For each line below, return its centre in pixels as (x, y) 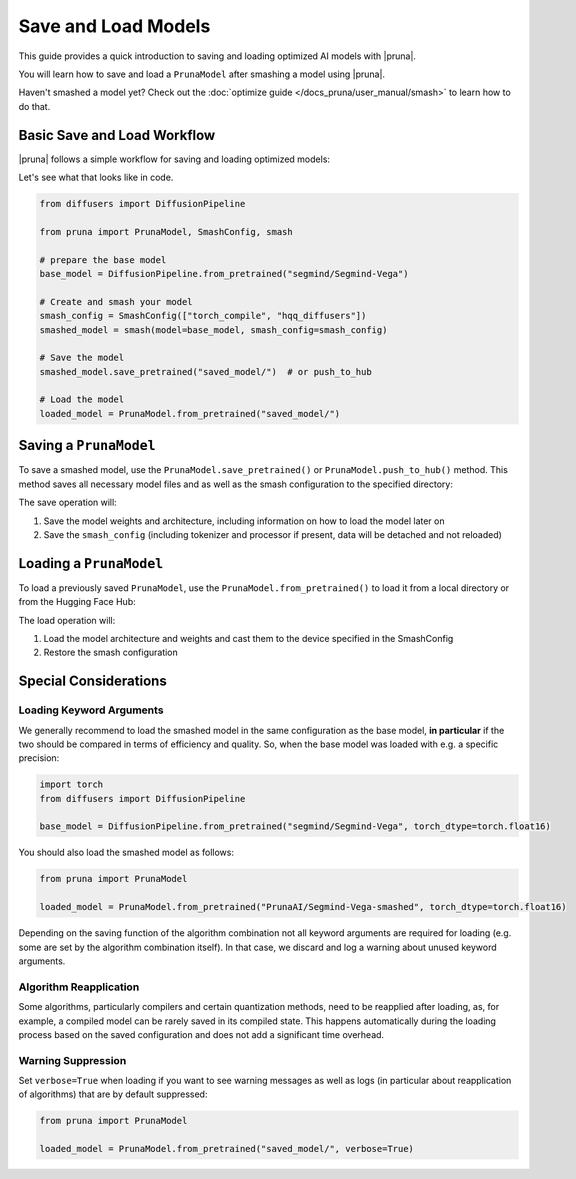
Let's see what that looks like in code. (96, 177)
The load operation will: (67, 620)
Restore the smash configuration (111, 652)
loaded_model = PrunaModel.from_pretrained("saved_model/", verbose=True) (227, 1149)
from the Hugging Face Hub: (77, 602)
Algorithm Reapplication (79, 987)
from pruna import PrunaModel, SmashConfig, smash (166, 231)
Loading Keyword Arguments (91, 710)
